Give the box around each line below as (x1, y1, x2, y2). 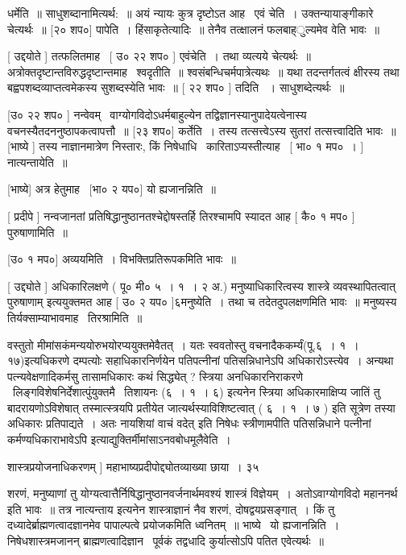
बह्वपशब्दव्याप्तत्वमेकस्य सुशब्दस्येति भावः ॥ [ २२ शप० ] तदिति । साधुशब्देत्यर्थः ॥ (7, 79, 345, 96)
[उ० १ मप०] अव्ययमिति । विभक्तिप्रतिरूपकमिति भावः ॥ (7, 251, 236, 267)
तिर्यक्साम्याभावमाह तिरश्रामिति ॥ (7, 309, 143, 325)
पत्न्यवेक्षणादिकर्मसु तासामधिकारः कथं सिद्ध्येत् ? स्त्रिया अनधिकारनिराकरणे (7, 367, 303, 384)
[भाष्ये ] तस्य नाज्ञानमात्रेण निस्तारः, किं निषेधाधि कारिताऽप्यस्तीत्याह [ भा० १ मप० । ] (7, 138, 364, 155)
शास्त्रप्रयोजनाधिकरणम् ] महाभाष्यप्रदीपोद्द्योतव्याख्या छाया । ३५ (7, 458, 259, 474)
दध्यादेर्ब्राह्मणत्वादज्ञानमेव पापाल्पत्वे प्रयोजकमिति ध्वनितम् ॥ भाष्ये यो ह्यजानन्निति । (7, 516, 340, 533)
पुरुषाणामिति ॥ (7, 223, 68, 240)
